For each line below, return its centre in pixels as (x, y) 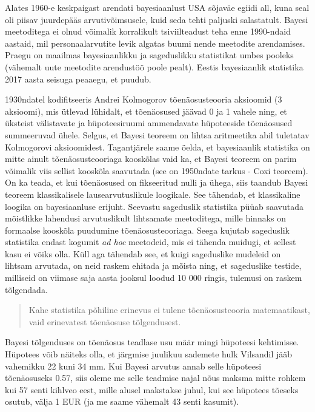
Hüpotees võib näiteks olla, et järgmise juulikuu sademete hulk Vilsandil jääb (149, 354)
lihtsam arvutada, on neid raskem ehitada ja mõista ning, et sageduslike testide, (153, 265)
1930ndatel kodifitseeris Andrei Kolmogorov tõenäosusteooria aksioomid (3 (144, 99)
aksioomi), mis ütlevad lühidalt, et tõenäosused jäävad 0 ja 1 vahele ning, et (146, 111)
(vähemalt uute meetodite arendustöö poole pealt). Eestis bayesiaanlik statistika (154, 66)
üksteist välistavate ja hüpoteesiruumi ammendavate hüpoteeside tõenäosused (149, 123)
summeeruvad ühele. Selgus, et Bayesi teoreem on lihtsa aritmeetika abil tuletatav (157, 134)
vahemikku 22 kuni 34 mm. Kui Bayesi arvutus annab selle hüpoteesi (133, 366)
